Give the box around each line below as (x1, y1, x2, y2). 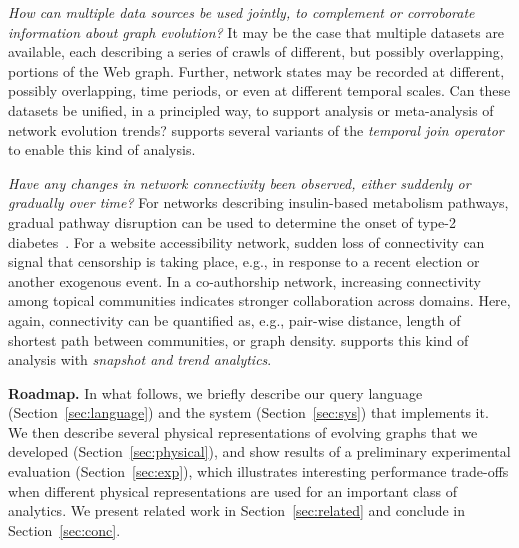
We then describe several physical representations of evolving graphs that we (8, 421, 478, 442)
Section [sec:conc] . (8, 519, 121, 540)
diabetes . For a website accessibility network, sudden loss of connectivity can (8, 231, 485, 252)
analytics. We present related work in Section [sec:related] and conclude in (8, 500, 465, 521)
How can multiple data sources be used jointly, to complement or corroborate (8, 2, 475, 22)
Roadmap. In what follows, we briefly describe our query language (8, 382, 423, 403)
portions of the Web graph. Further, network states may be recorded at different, (8, 60, 505, 81)
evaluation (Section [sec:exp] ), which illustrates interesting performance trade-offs (8, 461, 509, 482)
